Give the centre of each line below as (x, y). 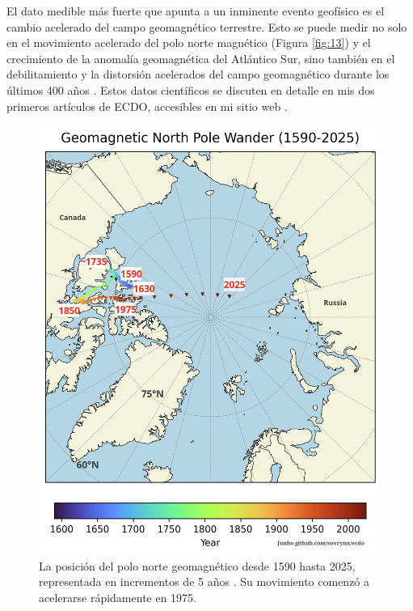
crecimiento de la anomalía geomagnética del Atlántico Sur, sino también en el (201, 58)
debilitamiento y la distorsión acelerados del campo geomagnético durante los (198, 74)
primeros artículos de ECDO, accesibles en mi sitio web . (147, 106)
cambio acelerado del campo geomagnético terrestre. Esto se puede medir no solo (207, 26)
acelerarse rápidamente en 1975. (118, 598)
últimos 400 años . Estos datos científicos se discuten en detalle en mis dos (191, 89)
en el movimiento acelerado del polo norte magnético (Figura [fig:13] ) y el (189, 42)
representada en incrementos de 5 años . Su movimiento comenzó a (204, 581)
